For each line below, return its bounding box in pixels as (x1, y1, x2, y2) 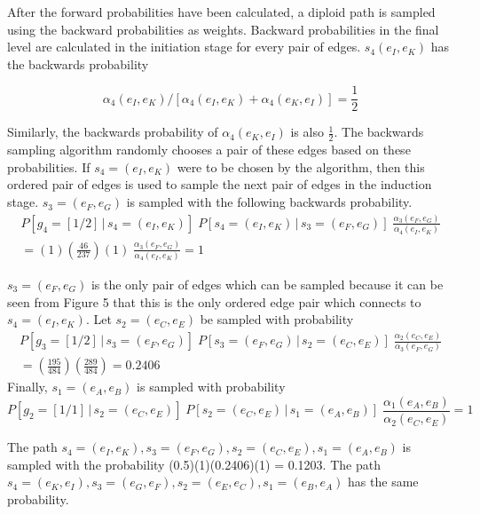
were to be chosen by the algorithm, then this (177, 157, 425, 176)
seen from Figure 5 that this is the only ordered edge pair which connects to (7, 292, 421, 311)
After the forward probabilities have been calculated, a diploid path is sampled (7, 3, 436, 20)
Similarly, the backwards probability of (7, 123, 218, 141)
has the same (348, 472, 419, 491)
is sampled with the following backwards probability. (126, 193, 413, 211)
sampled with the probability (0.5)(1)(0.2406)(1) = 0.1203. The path (7, 455, 381, 473)
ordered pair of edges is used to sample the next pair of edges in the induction (7, 175, 432, 194)
